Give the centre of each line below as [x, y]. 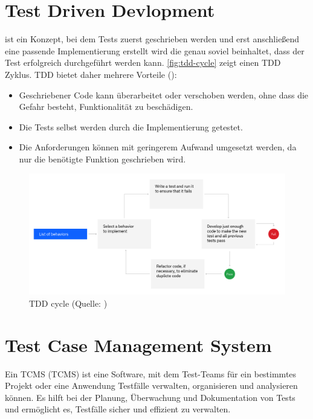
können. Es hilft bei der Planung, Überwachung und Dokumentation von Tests [150, 397]
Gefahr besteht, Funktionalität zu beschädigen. [106, 107]
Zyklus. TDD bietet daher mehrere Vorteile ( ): [91, 74]
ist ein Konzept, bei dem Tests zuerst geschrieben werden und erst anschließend [152, 39]
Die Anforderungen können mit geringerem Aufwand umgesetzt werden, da [158, 147]
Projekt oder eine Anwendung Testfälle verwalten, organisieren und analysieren [151, 385]
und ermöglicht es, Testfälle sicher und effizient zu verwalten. [118, 409]
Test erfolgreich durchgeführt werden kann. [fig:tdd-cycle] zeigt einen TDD [143, 62]
